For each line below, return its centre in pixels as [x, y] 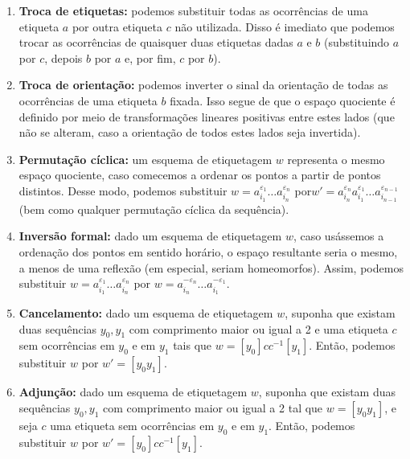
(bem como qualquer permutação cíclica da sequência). [154, 209]
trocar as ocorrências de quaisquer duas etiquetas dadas [156, 42]
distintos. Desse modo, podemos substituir [123, 190]
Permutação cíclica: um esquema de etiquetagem [146, 159]
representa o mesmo [336, 159]
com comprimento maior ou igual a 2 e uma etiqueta [258, 328]
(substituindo [357, 42]
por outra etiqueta [117, 26]
